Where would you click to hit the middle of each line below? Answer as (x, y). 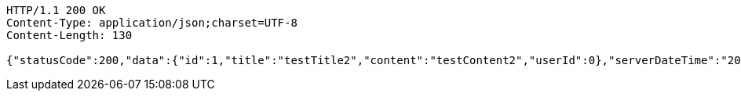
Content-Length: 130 (69, 35)
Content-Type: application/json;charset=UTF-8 (152, 23)
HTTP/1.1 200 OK (56, 10)
